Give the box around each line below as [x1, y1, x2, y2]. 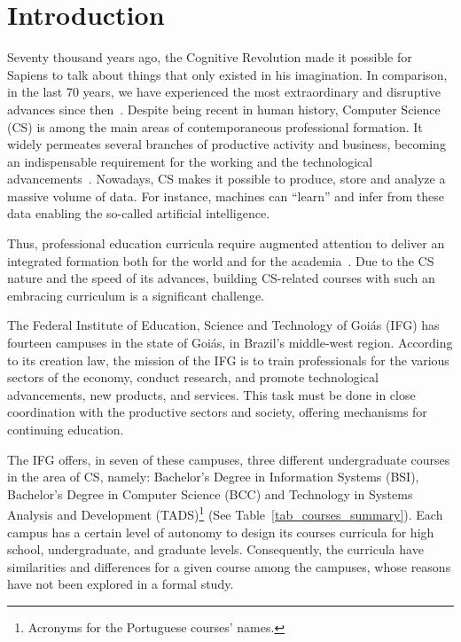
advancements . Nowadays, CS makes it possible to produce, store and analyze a [7, 169, 446, 188]
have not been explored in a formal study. [7, 575, 234, 593]
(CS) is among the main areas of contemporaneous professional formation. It [7, 117, 423, 136]
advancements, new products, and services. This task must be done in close [7, 385, 416, 403]
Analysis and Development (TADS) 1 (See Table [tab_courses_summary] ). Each [7, 503, 443, 524]
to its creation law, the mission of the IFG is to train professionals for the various [7, 350, 449, 369]
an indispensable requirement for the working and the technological [7, 152, 373, 170]
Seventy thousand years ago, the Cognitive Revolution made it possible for [7, 48, 412, 67]
